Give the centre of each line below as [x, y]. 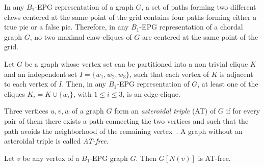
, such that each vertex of [169, 74]
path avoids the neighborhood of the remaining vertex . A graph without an [123, 131]
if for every [243, 111]
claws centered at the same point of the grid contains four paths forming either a [130, 17]
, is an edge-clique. [151, 93]
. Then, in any [84, 84]
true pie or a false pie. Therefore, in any [67, 27]
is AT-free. [214, 158]
